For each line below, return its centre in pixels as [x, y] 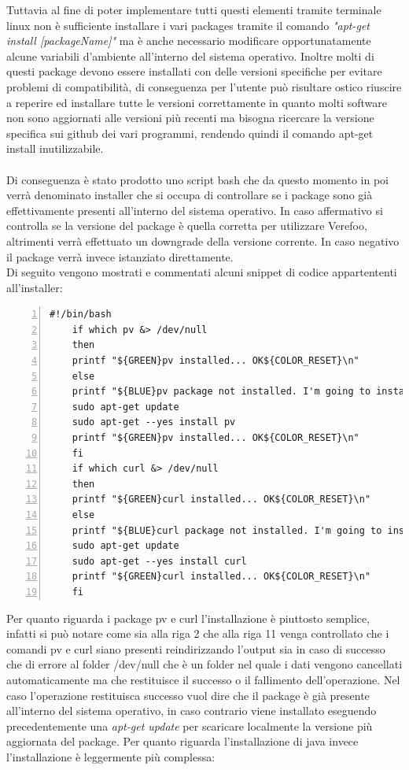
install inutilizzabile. [55, 148]
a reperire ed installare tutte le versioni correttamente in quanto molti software [197, 102]
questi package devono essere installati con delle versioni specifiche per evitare [194, 71]
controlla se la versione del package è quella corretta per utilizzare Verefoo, [187, 226]
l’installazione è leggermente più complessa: [111, 756]
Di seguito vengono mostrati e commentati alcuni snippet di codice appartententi [202, 272]
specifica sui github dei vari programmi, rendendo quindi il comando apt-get [190, 133]
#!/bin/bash [81, 315]
